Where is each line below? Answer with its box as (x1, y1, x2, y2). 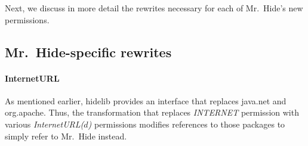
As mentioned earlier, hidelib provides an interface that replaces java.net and (5, 94, 287, 107)
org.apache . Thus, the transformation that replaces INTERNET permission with (5, 106, 299, 119)
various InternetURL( (5, 117, 84, 130)
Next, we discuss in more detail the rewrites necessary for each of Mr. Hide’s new (5, 2, 303, 14)
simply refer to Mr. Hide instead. (5, 129, 127, 142)
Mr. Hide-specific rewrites (5, 42, 172, 61)
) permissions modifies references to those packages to (88, 117, 285, 130)
